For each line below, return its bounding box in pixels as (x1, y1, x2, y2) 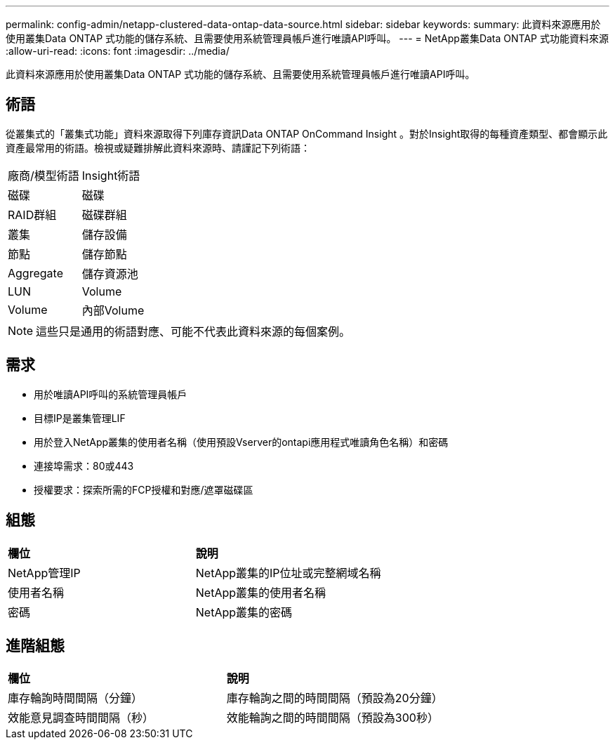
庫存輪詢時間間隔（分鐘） (8, 691, 143, 706)
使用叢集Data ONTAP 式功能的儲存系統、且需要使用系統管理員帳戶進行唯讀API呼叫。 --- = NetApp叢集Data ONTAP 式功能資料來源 (6, 32, 609, 44)
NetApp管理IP (8, 565, 81, 580)
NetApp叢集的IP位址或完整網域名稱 (195, 565, 381, 580)
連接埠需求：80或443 (34, 459, 134, 472)
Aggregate (8, 265, 63, 280)
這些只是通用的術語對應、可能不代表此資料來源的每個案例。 (36, 324, 351, 338)
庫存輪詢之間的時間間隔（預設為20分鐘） (226, 691, 443, 706)
